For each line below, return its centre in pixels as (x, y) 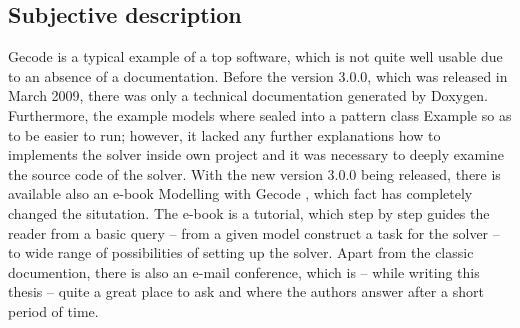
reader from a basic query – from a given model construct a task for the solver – (254, 232)
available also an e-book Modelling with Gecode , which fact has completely (240, 193)
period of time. (53, 310)
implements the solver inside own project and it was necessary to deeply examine (256, 154)
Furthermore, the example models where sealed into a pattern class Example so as (260, 114)
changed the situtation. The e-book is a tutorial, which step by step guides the (249, 212)
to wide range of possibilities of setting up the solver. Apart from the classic (241, 252)
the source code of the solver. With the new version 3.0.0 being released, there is (254, 173)
